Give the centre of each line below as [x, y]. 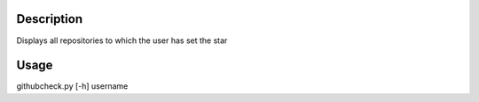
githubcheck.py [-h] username [72, 86]
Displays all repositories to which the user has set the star [122, 40]
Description [50, 19]
